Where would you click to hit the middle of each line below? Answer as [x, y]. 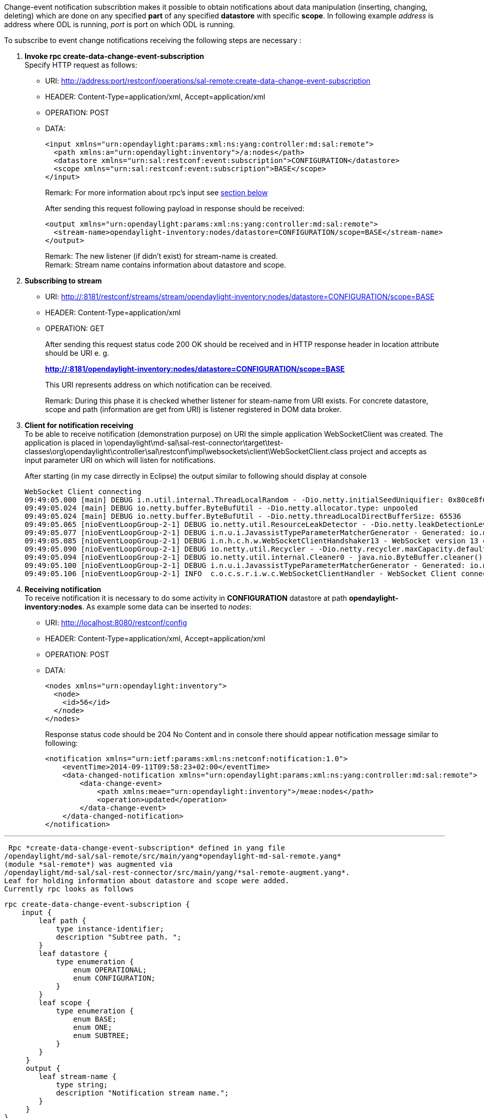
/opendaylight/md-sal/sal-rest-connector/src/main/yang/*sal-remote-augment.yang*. [177, 872]
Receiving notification [63, 589]
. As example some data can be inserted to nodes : [167, 607]
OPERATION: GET [75, 328]
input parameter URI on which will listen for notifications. [120, 460]
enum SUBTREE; [101, 1035]
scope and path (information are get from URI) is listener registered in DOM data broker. [193, 409]
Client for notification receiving [79, 425]
